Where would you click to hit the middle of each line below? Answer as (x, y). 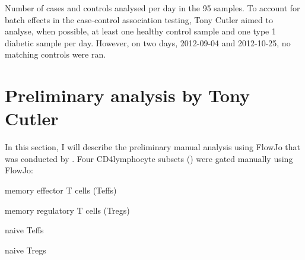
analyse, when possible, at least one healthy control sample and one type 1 (140, 31)
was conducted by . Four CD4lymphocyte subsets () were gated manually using (149, 158)
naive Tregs (26, 250)
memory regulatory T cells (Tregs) (67, 210)
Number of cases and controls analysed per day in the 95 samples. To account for (152, 8)
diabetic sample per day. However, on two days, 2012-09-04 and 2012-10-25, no (148, 42)
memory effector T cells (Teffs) (61, 190)
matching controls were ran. (55, 54)
